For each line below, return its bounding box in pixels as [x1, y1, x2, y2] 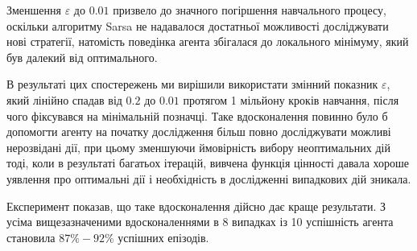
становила [6, 228, 56, 245]
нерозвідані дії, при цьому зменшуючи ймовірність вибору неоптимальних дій [6, 138, 390, 155]
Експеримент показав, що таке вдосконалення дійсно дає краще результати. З [6, 197, 386, 214]
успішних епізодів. [118, 228, 209, 245]
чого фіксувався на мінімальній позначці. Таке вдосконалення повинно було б [6, 107, 388, 124]
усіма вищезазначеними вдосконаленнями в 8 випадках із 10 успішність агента [6, 213, 394, 230]
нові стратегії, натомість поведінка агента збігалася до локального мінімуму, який [6, 33, 409, 50]
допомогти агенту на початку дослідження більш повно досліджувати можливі [6, 123, 391, 140]
